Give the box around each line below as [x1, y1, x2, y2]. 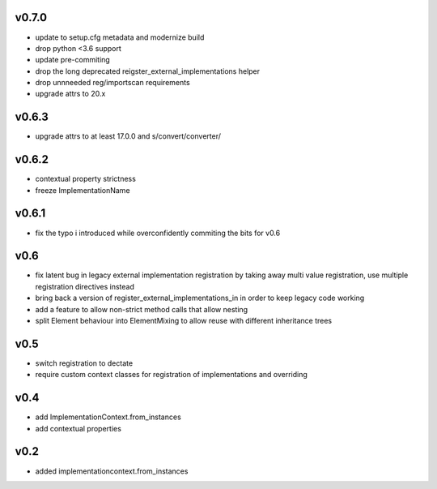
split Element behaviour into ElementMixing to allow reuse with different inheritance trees [35, 316, 332, 326]
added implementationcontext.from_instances [35, 466, 189, 476]
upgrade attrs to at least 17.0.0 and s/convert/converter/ [35, 131, 222, 141]
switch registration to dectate [35, 358, 134, 368]
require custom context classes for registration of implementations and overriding [35, 370, 308, 380]
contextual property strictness [35, 174, 137, 184]
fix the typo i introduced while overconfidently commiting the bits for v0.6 [35, 228, 281, 238]
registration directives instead [35, 281, 135, 291]
